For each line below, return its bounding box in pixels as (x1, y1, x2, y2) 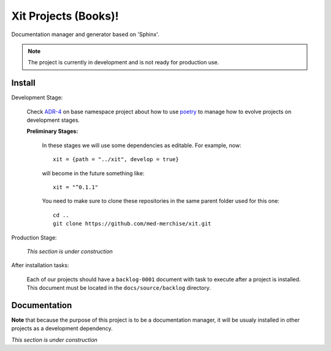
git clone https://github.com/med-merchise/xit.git (53, 221, 211, 227)
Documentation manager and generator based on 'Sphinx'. (11, 31, 159, 38)
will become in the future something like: (42, 169, 145, 177)
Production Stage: (11, 233, 58, 241)
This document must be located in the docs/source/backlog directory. (26, 284, 211, 292)
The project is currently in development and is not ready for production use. (28, 59, 219, 66)
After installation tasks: (11, 262, 69, 269)
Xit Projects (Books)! (11, 9, 119, 23)
